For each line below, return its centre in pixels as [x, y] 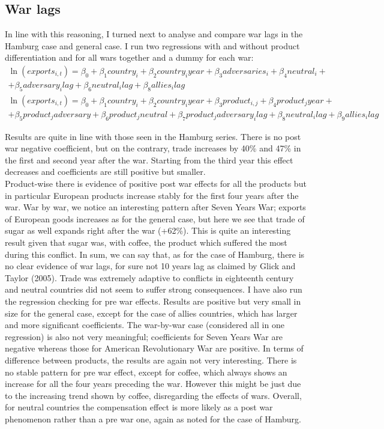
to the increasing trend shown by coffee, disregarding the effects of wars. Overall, [153, 395]
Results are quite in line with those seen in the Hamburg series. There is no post [153, 136]
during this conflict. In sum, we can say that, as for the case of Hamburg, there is [155, 254]
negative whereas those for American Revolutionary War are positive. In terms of [154, 348]
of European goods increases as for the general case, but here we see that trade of [155, 218]
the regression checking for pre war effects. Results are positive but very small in [153, 301]
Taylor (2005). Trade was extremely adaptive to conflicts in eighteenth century [149, 277]
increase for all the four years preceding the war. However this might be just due [153, 384]
